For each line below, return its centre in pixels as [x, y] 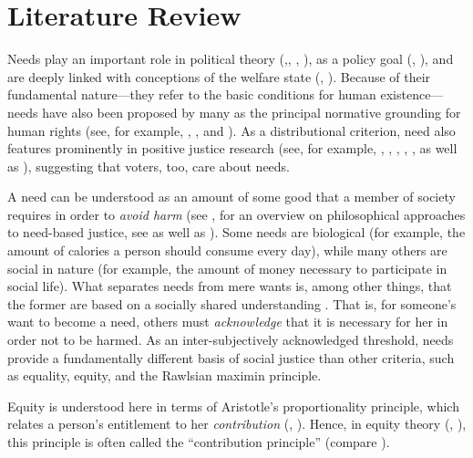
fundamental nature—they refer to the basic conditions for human [192, 94]
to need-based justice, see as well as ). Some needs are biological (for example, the [236, 232]
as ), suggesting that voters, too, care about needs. [149, 166]
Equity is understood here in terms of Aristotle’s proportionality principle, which [233, 406]
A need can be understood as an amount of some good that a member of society [231, 197]
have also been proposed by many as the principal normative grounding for [252, 112]
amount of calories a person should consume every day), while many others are [227, 250]
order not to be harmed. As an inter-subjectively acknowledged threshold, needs [231, 340]
